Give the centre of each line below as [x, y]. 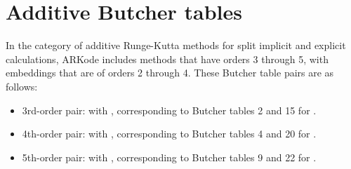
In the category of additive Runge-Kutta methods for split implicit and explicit [176, 45]
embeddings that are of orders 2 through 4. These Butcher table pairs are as [170, 73]
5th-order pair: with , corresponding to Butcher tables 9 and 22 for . [169, 157]
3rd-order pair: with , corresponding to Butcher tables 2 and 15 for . [169, 110]
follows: [22, 86]
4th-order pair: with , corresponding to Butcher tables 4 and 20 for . [169, 134]
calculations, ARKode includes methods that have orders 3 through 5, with [167, 59]
